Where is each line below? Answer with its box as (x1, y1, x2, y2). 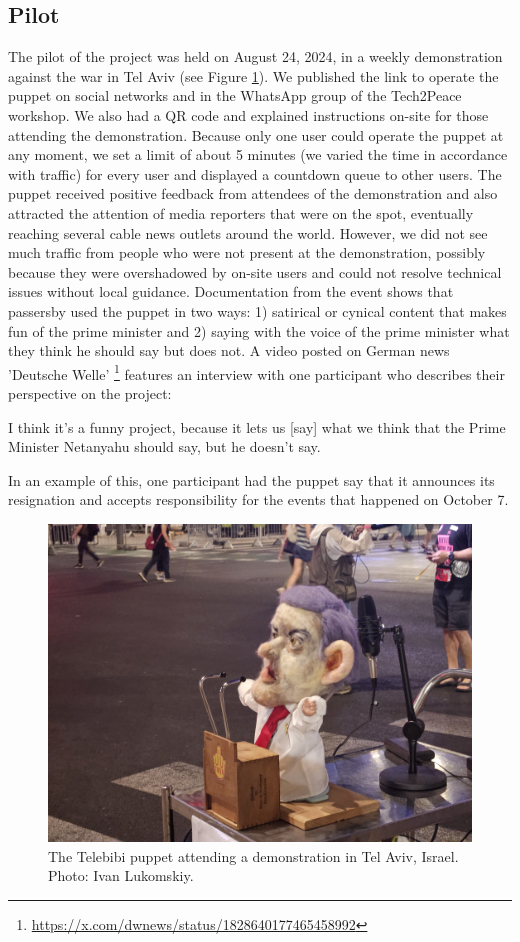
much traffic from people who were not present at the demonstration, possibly (8, 242, 486, 263)
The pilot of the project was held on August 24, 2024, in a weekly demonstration (8, 46, 503, 67)
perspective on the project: (8, 382, 172, 403)
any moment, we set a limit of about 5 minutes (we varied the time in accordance (8, 144, 508, 165)
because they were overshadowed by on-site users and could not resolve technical (8, 261, 502, 282)
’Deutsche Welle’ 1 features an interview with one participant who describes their (8, 360, 505, 384)
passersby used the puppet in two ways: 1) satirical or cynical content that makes (8, 300, 507, 321)
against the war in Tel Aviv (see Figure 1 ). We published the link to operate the (8, 65, 499, 86)
